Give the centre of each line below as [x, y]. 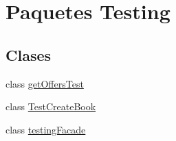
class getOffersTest [45, 83]
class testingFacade [46, 129]
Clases [29, 54]
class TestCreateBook [51, 106]
